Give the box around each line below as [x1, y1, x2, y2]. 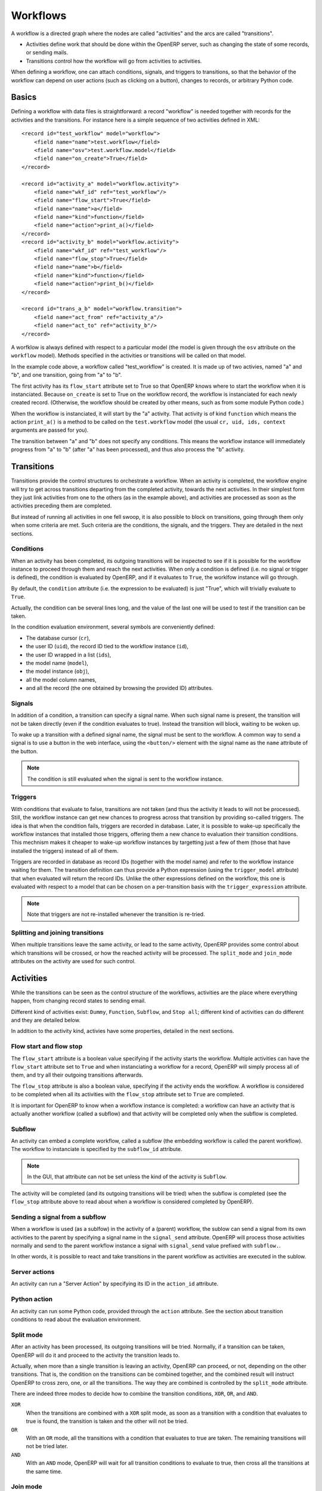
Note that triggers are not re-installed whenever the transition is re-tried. [27, 911, 205, 918]
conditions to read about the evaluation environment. [11, 1316, 141, 1323]
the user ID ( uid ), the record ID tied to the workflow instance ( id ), [26, 643, 189, 650]
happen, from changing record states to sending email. [11, 997, 146, 1004]
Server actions [11, 1268, 55, 1276]
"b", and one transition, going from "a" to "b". [11, 372, 122, 379]
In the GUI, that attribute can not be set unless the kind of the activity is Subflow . [27, 1173, 227, 1180]
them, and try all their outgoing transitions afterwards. [11, 1071, 143, 1079]
